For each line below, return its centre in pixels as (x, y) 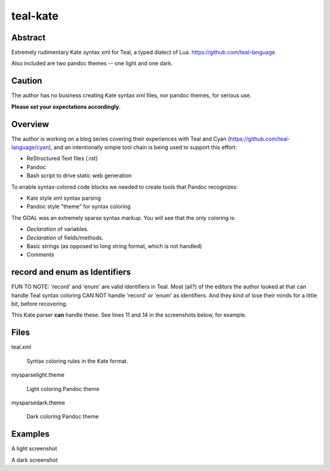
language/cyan (30, 147)
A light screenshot (34, 448)
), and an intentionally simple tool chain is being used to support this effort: (143, 147)
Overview (30, 124)
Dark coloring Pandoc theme (63, 417)
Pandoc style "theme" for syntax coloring (79, 206)
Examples (31, 434)
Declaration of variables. (57, 229)
